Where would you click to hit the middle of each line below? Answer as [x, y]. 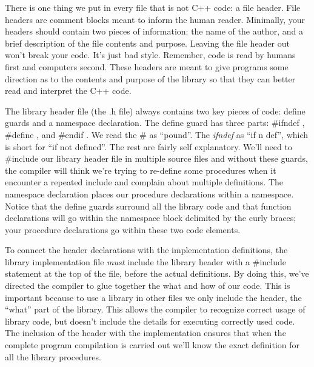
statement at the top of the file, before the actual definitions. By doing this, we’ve [157, 273]
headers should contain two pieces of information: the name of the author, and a [154, 31]
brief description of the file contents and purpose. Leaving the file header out [147, 43]
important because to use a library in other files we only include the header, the [153, 297]
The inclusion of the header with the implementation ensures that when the [145, 333]
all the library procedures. [53, 356]
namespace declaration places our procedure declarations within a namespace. [149, 193]
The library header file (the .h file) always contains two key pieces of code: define [155, 111]
